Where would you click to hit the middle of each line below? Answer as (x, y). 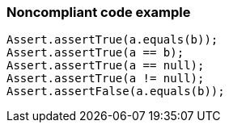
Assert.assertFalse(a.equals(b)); (116, 92)
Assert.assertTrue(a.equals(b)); (112, 40)
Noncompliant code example (99, 12)
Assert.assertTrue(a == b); (95, 53)
